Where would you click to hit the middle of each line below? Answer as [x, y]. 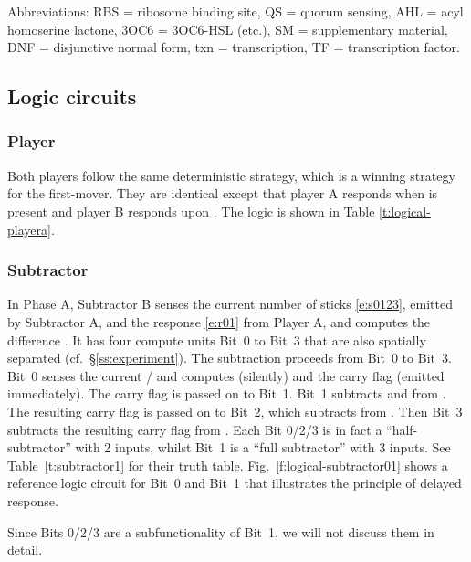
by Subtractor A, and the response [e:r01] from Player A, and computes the [219, 321]
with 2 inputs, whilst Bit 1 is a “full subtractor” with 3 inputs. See [263, 447]
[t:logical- [405, 211]
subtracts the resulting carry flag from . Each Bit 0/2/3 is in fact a [195, 429]
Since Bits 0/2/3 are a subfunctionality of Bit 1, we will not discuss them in [221, 531]
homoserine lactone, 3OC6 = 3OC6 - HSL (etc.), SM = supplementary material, [228, 29]
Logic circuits [72, 96]
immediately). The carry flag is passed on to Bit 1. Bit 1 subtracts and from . [227, 393]
